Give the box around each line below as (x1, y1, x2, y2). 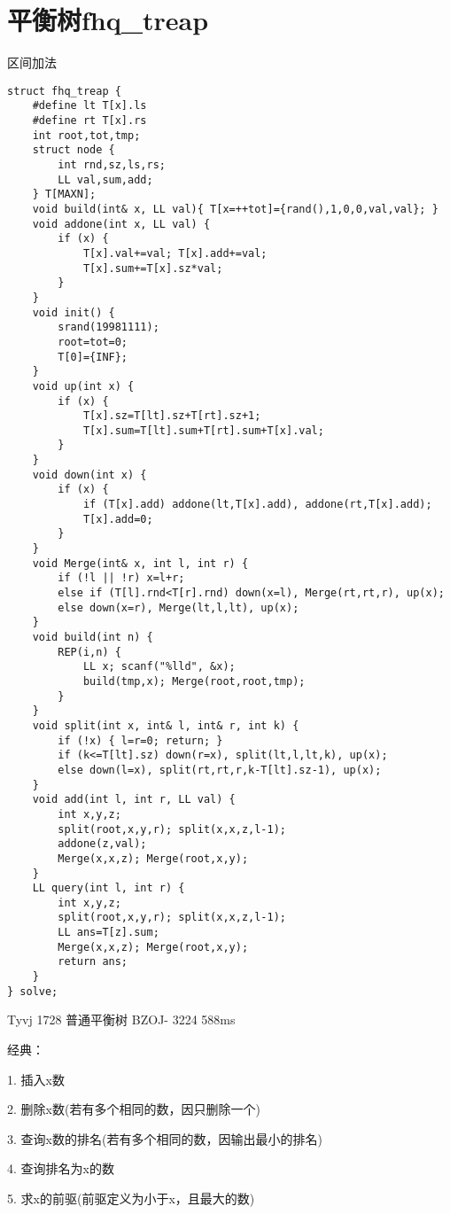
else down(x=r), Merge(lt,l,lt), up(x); (58, 601, 299, 614)
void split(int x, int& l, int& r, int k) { (32, 719, 299, 732)
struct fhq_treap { (7, 84, 121, 97)
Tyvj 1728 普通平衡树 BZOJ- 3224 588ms (7, 1010, 236, 1029)
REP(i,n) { (58, 645, 121, 658)
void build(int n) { (32, 631, 153, 643)
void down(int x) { (32, 468, 147, 481)
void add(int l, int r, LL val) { (32, 793, 236, 806)
